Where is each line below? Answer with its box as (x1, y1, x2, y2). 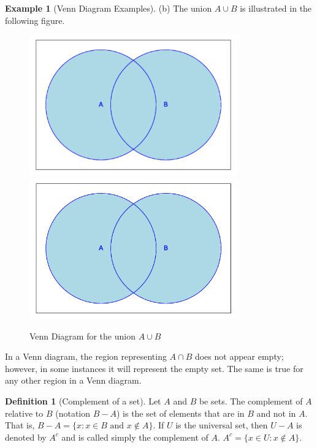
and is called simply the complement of (61, 430, 208, 443)
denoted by (5, 430, 47, 443)
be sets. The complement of (199, 394, 303, 407)
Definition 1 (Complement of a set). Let (5, 394, 161, 407)
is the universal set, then (175, 419, 268, 431)
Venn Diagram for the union (29, 329, 136, 342)
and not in (256, 406, 296, 419)
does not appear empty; (194, 350, 284, 363)
